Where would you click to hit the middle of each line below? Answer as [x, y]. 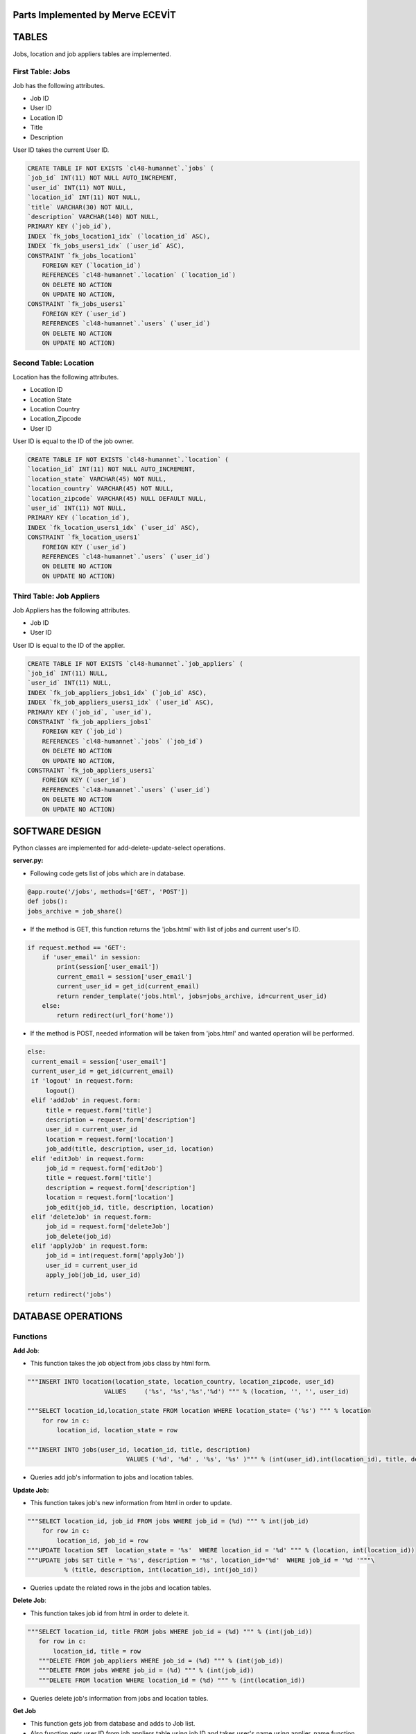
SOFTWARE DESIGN [57, 831]
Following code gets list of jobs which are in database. [108, 873]
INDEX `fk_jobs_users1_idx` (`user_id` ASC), [106, 246]
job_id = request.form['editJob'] [104, 1168]
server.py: [28, 861]
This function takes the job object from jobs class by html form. [120, 1364]
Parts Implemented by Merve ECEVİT [94, 15]
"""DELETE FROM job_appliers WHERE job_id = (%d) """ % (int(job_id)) [161, 1660]
